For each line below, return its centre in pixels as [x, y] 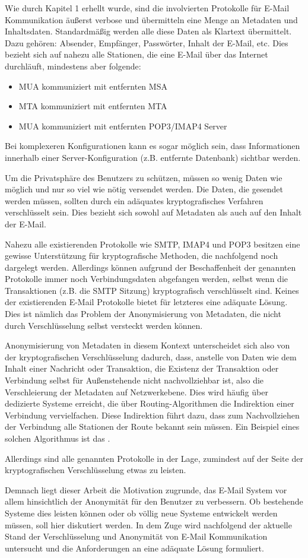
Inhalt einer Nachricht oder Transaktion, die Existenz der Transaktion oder [142, 368]
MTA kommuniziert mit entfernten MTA [93, 106]
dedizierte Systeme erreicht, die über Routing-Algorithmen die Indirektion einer [150, 403]
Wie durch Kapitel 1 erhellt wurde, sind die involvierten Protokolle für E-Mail [147, 8]
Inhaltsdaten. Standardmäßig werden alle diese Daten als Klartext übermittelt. [148, 31]
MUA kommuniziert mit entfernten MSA [93, 86]
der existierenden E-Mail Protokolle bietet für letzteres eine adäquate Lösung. [146, 302]
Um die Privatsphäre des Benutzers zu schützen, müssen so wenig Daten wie [144, 177]
